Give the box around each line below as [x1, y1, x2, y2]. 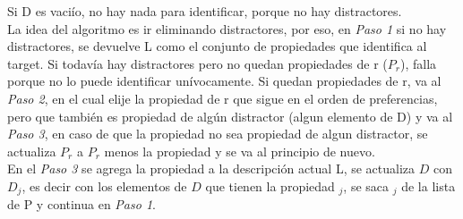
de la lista [401, 176, 456, 195]
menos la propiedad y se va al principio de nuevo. [104, 141, 375, 160]
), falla [399, 54, 437, 72]
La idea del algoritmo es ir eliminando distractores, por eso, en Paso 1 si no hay [7, 19, 447, 38]
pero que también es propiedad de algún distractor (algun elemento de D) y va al [7, 106, 453, 125]
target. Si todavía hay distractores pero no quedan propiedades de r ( [7, 54, 388, 72]
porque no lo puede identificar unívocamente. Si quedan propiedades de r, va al [7, 72, 442, 90]
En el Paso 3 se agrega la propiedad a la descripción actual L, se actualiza [7, 159, 416, 178]
